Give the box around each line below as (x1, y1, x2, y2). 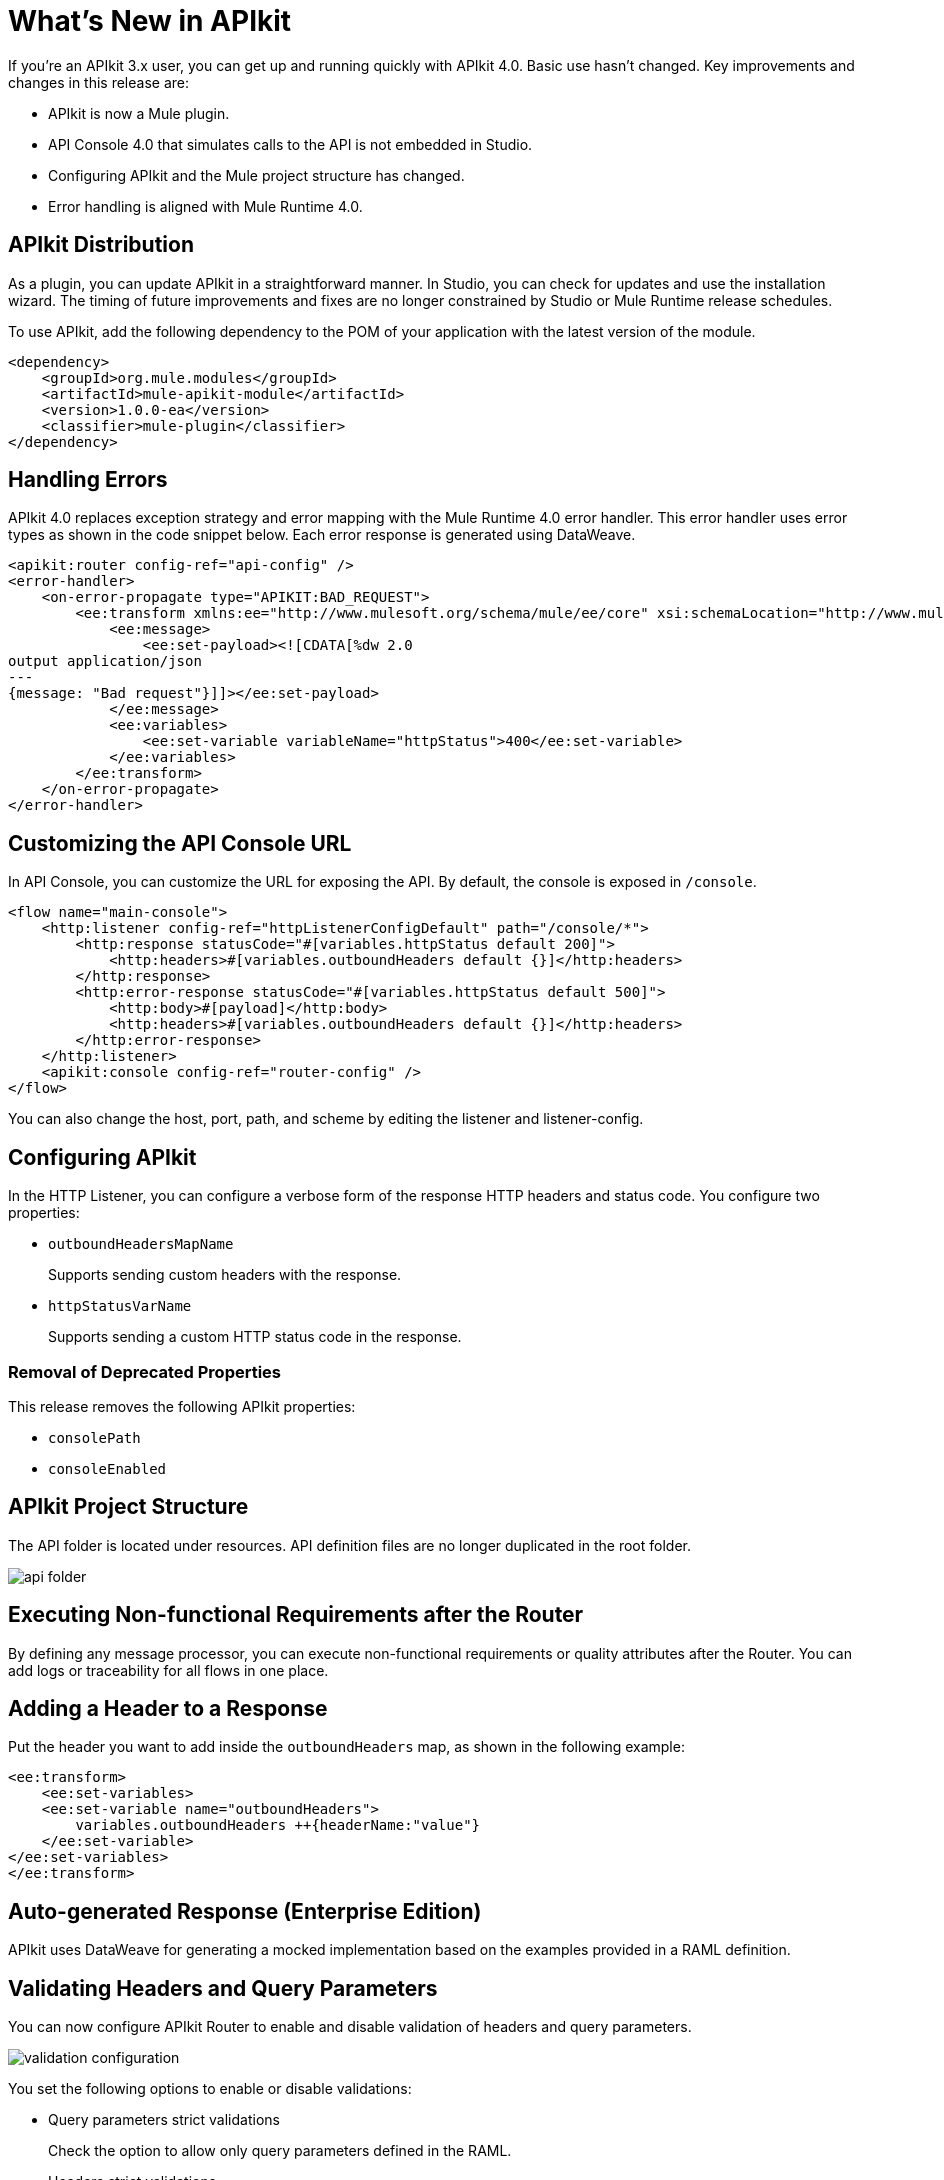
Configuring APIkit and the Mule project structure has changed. (48, 166, 465, 184)
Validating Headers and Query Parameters (8, 1975, 438, 2001)
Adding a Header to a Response (8, 1695, 328, 1721)
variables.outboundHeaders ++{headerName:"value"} (75, 1817, 481, 1834)
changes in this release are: (8, 73, 189, 91)
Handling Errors (8, 467, 168, 493)
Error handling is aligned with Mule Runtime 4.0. (48, 197, 363, 215)
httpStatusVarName (48, 1298, 192, 1315)
